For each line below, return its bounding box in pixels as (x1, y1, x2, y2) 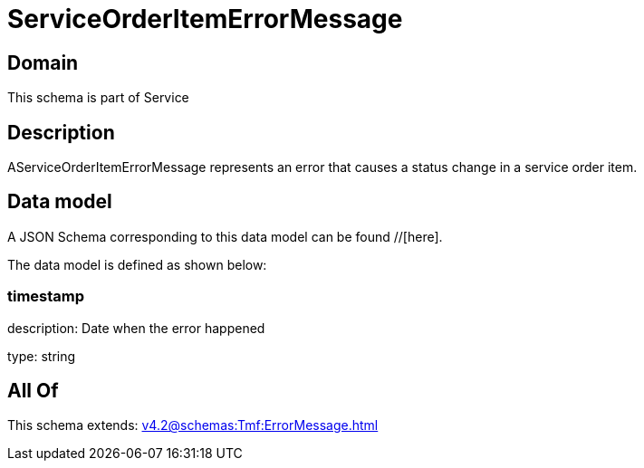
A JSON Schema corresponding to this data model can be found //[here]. (7, 228, 443, 244)
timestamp (7, 287, 85, 306)
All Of (7, 379, 59, 403)
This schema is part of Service (7, 90, 189, 106)
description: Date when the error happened (7, 320, 265, 336)
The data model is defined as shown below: (7, 256, 267, 272)
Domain (7, 51, 79, 74)
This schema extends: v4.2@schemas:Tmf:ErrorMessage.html (7, 417, 379, 434)
